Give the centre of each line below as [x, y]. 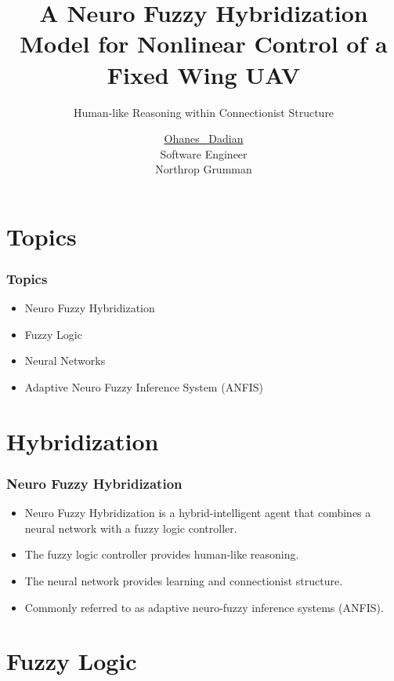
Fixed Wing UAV [204, 74]
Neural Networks [65, 361]
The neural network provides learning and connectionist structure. [184, 581]
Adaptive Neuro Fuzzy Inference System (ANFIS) [144, 387]
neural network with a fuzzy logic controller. [131, 528]
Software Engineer [204, 153]
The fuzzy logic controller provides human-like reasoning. [162, 554]
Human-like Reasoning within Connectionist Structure [204, 112]
